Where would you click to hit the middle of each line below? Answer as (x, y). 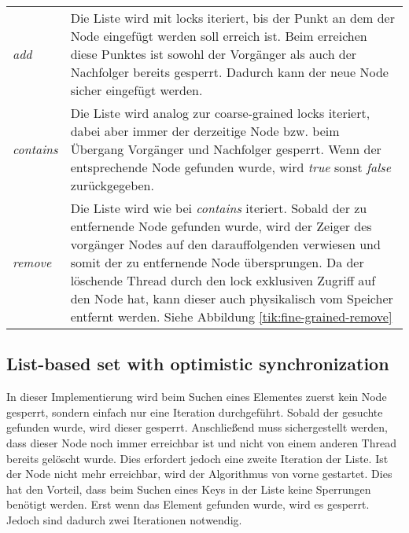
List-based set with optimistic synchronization (198, 364)
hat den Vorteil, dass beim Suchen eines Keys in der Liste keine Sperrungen (189, 489)
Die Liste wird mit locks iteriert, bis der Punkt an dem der (232, 18)
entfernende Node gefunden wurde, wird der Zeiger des (221, 226)
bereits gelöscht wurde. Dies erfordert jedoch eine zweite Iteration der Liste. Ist (197, 458)
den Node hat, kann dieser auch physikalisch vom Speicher (232, 298)
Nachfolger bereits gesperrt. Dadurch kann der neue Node (229, 72)
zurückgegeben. (112, 185)
